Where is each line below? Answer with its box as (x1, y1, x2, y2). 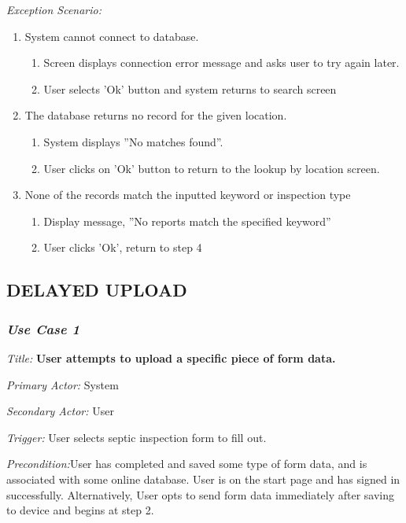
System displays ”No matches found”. (43, 133, 223, 149)
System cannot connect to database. (24, 28, 199, 44)
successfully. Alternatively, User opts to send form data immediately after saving (6, 486, 395, 503)
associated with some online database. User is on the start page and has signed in (6, 470, 400, 487)
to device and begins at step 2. (6, 502, 154, 518)
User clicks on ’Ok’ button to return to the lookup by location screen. (43, 160, 380, 176)
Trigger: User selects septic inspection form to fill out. (6, 429, 267, 445)
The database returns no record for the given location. (24, 107, 287, 123)
